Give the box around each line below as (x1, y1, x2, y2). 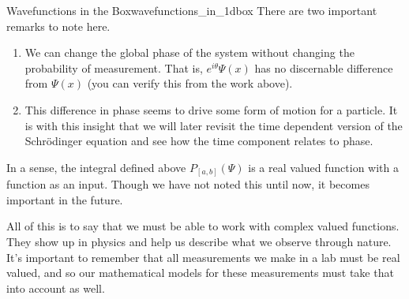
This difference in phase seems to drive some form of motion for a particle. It (24, 101, 398, 118)
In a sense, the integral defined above (6, 159, 186, 175)
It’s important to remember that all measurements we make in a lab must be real (6, 249, 400, 265)
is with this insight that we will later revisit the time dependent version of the (24, 117, 403, 133)
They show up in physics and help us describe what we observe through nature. (6, 234, 392, 250)
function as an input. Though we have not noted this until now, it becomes (6, 176, 370, 192)
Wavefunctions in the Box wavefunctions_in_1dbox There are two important (6, 2, 377, 18)
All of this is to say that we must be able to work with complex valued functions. (6, 218, 400, 234)
